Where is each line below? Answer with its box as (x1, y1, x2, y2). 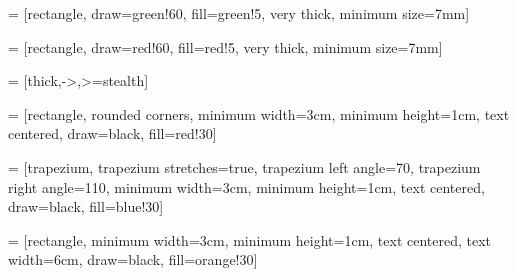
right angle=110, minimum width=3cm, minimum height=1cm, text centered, (8, 176, 485, 197)
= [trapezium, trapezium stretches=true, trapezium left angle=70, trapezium (8, 156, 481, 177)
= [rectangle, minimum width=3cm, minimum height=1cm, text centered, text (8, 229, 492, 250)
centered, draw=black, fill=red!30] (8, 123, 217, 144)
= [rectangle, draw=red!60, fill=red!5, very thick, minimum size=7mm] (8, 36, 443, 57)
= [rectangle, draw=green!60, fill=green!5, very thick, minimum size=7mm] (8, 3, 470, 23)
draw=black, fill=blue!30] (8, 196, 164, 217)
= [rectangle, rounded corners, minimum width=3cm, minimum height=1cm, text (8, 103, 510, 124)
